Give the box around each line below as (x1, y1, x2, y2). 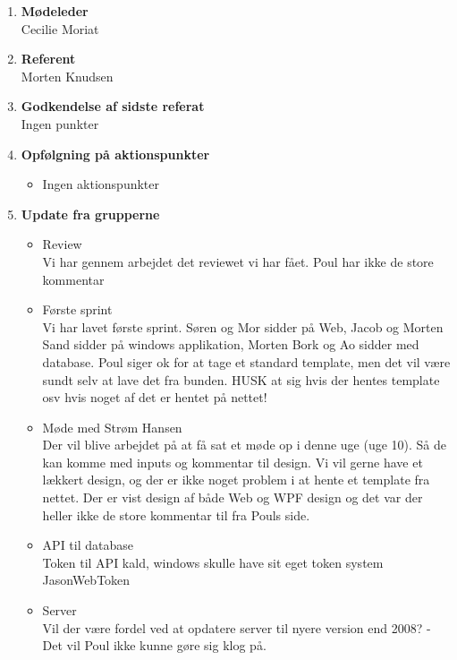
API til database (42, 536, 133, 554)
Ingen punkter (21, 114, 99, 133)
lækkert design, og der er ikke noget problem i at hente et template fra (42, 470, 430, 489)
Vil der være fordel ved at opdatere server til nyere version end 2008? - (42, 618, 431, 637)
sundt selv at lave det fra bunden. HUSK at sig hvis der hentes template (42, 370, 440, 389)
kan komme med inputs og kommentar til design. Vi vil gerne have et (42, 452, 423, 471)
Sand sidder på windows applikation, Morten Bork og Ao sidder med (42, 335, 419, 354)
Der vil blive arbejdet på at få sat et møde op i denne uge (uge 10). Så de (42, 435, 447, 454)
